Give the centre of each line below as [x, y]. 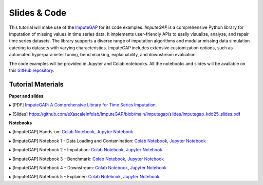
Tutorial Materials [36, 84]
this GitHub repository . [32, 70]
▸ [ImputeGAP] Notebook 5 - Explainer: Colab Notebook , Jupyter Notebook [84, 177]
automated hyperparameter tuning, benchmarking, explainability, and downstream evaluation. [103, 55]
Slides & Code [38, 13]
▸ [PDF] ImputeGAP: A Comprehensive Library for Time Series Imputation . [83, 105]
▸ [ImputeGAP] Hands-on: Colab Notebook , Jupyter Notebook [71, 132]
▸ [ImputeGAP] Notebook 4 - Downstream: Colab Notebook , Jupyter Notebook [88, 167]
